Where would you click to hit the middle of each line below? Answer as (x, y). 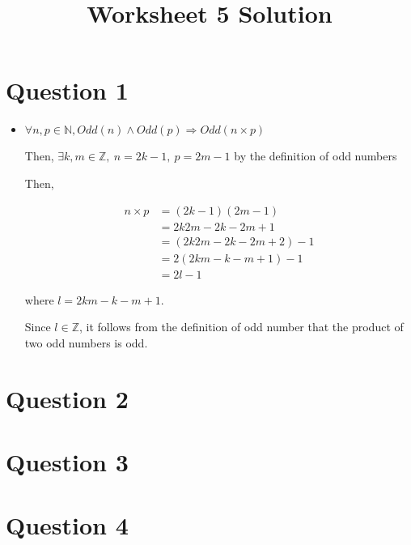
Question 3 (67, 462)
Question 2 (67, 398)
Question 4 (67, 525)
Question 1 (67, 90)
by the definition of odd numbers (316, 156)
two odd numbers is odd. (86, 342)
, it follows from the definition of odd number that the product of (241, 327)
